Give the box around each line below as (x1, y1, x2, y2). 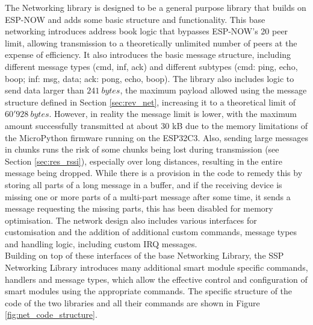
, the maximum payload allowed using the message (120, 84, 307, 96)
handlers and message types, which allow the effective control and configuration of (5, 273, 308, 285)
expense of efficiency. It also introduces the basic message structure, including (5, 48, 291, 61)
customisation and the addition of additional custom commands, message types (5, 226, 297, 238)
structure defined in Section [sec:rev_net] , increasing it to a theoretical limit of (5, 95, 296, 108)
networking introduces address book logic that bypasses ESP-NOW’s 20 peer (5, 25, 288, 37)
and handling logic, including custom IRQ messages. (5, 237, 197, 250)
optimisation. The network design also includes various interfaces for (5, 213, 257, 226)
